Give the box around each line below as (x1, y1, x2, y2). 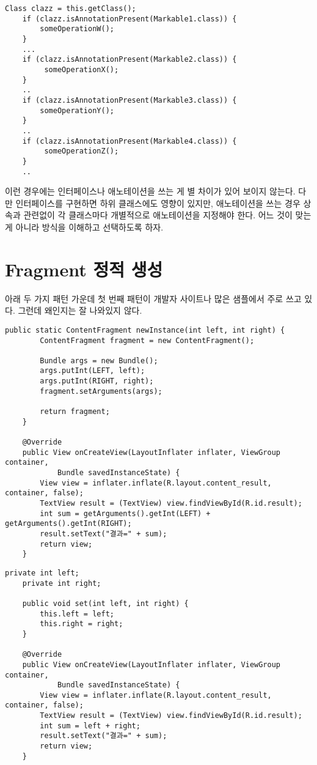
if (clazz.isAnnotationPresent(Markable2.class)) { (22, 55, 237, 64)
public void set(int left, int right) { (22, 599, 189, 608)
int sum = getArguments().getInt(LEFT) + (40, 509, 211, 518)
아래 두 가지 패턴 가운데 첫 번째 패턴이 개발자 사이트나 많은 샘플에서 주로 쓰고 (5, 292, 302, 305)
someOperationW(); (40, 24, 114, 34)
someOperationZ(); (44, 147, 119, 156)
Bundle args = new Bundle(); (40, 356, 158, 365)
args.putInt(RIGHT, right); (40, 377, 154, 386)
